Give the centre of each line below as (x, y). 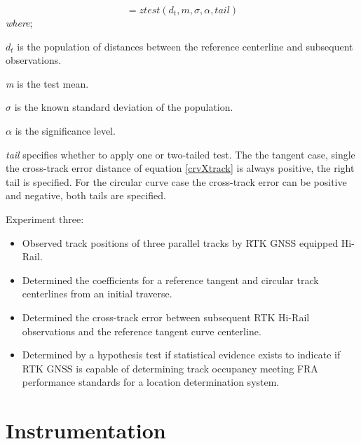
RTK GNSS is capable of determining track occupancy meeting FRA (170, 368)
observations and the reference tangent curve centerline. (142, 331)
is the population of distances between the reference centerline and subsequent (185, 46)
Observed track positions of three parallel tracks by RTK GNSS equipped (180, 242)
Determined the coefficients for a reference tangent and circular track (170, 280)
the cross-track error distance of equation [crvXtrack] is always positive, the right (180, 168)
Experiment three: (45, 218)
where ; (19, 22)
